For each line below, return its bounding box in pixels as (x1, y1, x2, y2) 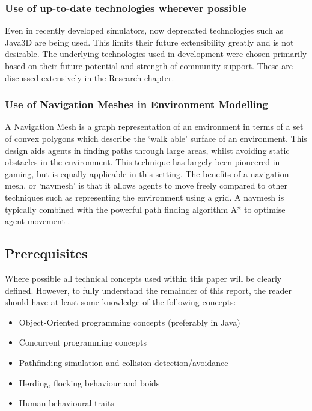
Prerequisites (5, 244, 88, 263)
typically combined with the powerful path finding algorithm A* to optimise (5, 202, 286, 215)
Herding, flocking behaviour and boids (19, 376, 160, 389)
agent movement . (5, 215, 70, 227)
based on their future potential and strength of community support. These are (5, 59, 293, 72)
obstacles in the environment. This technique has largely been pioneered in (5, 156, 280, 168)
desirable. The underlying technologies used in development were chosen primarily (5, 47, 307, 60)
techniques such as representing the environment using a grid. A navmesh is (5, 190, 284, 203)
